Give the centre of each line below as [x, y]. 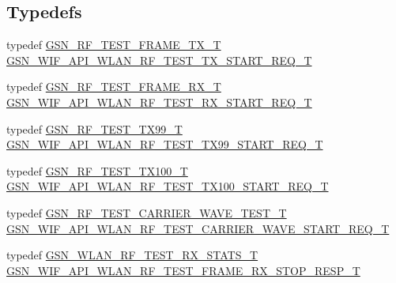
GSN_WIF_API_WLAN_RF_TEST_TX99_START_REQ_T [165, 144]
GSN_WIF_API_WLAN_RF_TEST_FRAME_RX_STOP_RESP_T [183, 270]
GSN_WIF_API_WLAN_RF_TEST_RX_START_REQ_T [159, 102]
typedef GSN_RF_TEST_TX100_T [97, 170]
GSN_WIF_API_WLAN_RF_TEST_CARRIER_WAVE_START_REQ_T [198, 228]
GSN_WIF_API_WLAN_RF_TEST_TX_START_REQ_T [159, 60]
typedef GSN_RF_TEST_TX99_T [94, 128]
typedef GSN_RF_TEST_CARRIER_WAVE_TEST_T [147, 212]
